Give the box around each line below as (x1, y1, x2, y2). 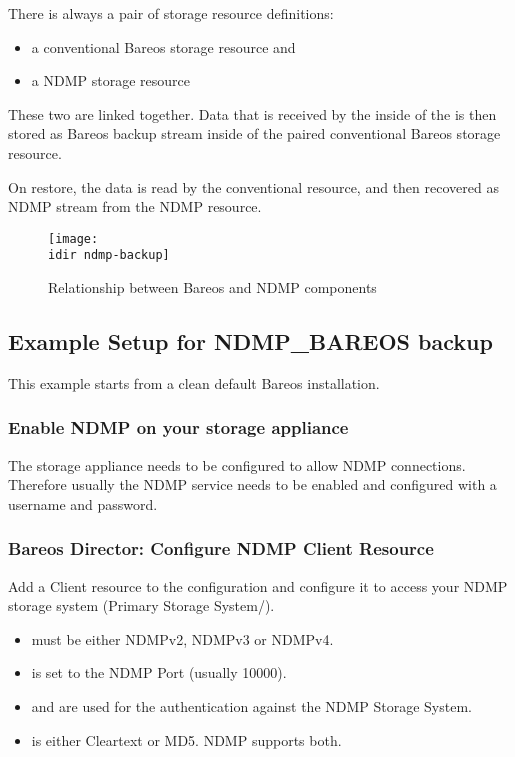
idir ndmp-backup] (48, 248, 170, 263)
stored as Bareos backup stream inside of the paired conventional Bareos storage (8, 123, 501, 144)
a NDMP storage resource (31, 70, 190, 91)
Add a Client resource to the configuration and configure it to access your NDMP (8, 575, 508, 596)
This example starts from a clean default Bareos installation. (8, 372, 380, 393)
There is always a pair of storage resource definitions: (8, 3, 334, 23)
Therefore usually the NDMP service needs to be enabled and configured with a (8, 474, 497, 495)
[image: (48, 231, 99, 246)
